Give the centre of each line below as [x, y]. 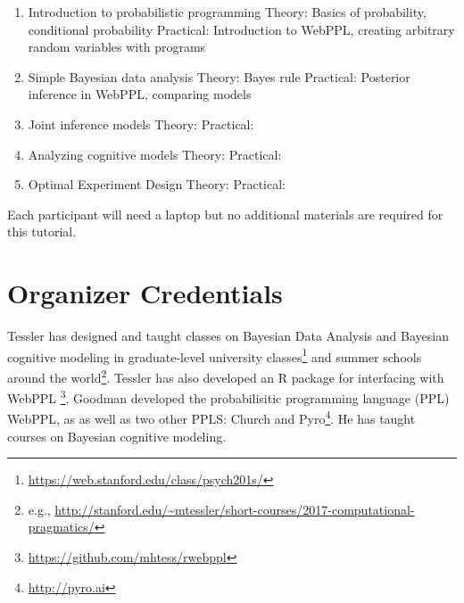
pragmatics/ [61, 527]
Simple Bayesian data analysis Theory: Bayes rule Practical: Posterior [219, 76]
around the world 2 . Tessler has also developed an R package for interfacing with [226, 376]
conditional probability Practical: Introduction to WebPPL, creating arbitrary [241, 29]
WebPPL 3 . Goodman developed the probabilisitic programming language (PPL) [228, 396]
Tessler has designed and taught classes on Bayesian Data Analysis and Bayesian [228, 336]
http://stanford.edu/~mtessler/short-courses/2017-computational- [235, 509]
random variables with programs [117, 47]
